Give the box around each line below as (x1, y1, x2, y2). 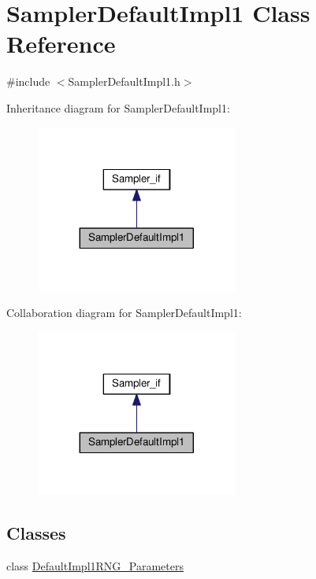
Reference (6, 28, 116, 60)
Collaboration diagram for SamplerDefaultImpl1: (6, 304, 242, 320)
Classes (6, 521, 66, 545)
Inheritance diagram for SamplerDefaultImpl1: (6, 99, 230, 116)
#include (6, 73, 50, 90)
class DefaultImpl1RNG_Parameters (6, 558, 184, 574)
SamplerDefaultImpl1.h (68, 73, 180, 90)
